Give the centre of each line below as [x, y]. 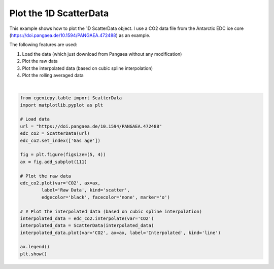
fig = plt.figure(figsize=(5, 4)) [63, 155]
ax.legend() [35, 247]
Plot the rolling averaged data [53, 75]
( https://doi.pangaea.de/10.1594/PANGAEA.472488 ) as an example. [80, 35]
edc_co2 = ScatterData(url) [55, 133]
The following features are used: [43, 45]
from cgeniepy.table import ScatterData [71, 98]
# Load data [35, 119]
